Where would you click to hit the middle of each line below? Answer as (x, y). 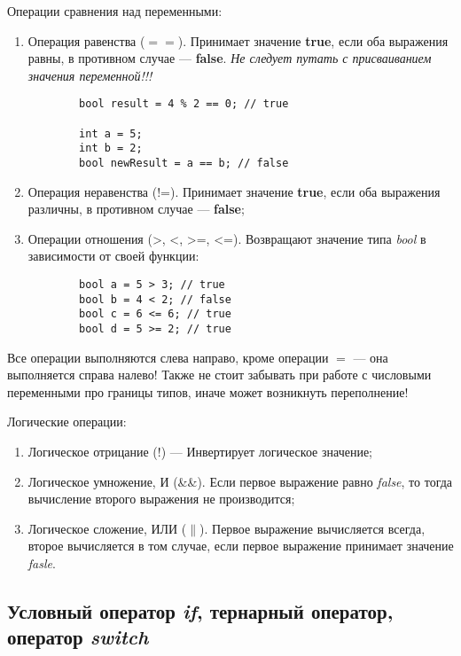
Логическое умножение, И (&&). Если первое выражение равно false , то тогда (240, 481)
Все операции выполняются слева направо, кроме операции (168, 357)
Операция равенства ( (86, 40)
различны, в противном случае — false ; (136, 209)
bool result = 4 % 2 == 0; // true (184, 104)
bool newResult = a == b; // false (184, 163)
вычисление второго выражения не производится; (161, 499)
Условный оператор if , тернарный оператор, (200, 610)
